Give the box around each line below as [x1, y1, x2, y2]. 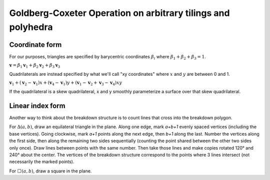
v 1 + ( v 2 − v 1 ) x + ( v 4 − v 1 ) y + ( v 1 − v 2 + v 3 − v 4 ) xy [9, 80, 122, 87]
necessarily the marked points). [9, 159, 74, 165]
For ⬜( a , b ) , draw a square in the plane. [9, 168, 92, 174]
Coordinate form [9, 40, 62, 49]
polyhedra [9, 21, 53, 32]
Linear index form [9, 101, 65, 110]
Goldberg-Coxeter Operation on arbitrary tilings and [9, 7, 230, 18]
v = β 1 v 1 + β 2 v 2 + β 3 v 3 [9, 62, 60, 69]
